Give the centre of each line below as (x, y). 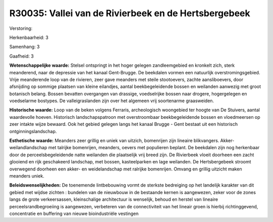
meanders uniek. (27, 176)
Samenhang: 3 (25, 47)
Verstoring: (21, 28)
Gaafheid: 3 (21, 56)
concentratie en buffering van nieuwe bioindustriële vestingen (74, 213)
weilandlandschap (28, 148)
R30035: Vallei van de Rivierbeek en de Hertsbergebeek (130, 13)
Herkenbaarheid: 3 (29, 37)
